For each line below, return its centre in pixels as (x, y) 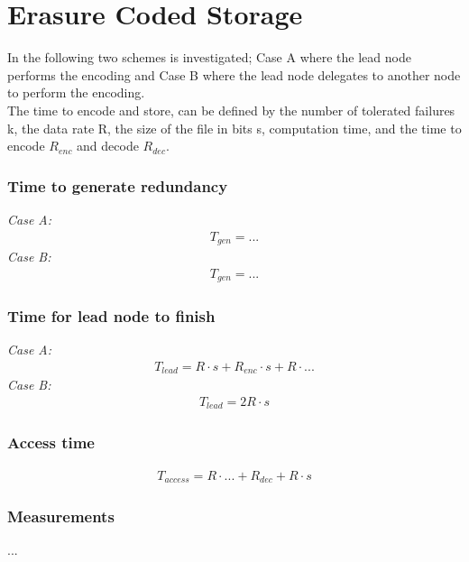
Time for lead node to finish (111, 315)
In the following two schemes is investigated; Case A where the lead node (209, 57)
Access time (51, 442)
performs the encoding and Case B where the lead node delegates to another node (234, 74)
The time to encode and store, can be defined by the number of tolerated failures (231, 110)
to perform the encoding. (76, 92)
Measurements (61, 516)
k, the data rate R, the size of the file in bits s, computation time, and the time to (234, 128)
